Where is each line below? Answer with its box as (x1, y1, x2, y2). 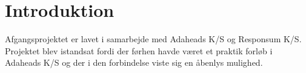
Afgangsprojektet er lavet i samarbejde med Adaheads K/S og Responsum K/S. (5, 33, 302, 45)
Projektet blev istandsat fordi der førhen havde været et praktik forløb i (5, 44, 273, 57)
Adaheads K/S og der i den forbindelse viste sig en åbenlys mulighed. (5, 56, 263, 69)
